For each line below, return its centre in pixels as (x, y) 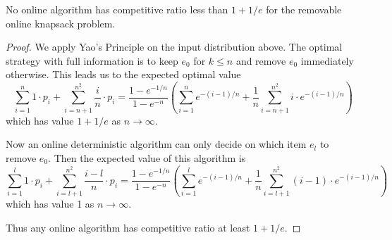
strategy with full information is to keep (92, 60)
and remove (261, 60)
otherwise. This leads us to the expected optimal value (123, 74)
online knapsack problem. (61, 23)
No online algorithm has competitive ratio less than (117, 9)
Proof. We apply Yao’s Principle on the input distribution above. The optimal (174, 47)
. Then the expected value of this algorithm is (147, 157)
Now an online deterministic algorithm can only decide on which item (156, 144)
